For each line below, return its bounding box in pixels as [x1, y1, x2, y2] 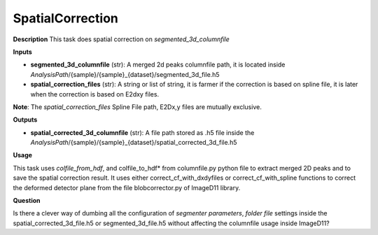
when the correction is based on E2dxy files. [30, 90, 160, 98]
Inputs [13, 48, 33, 56]
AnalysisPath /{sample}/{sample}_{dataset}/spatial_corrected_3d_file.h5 [30, 138, 237, 147]
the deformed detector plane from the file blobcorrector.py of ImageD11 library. [13, 183, 241, 192]
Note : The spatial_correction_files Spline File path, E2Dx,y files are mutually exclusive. [13, 102, 262, 111]
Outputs [13, 115, 38, 124]
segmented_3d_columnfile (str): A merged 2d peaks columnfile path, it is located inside [30, 60, 286, 69]
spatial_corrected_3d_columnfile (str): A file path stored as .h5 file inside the [30, 128, 255, 136]
